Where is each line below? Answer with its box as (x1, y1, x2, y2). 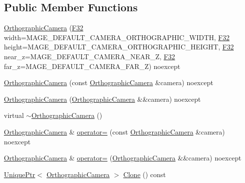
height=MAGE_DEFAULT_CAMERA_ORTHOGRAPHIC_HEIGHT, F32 (4, 42, 234, 52)
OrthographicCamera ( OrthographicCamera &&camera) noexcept (4, 93, 201, 104)
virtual (4, 110, 24, 120)
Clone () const (123, 169, 166, 179)
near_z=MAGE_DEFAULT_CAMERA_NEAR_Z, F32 (4, 51, 175, 61)
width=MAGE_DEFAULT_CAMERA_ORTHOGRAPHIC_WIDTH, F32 (4, 32, 230, 42)
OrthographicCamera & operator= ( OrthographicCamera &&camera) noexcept (4, 153, 242, 163)
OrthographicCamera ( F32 (4, 23, 83, 33)
